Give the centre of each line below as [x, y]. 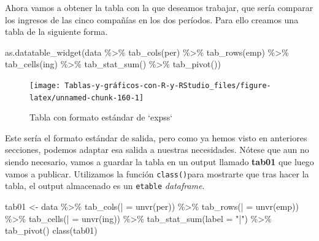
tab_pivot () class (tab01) [51, 230]
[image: [45, 85]
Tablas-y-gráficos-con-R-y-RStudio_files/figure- [168, 85]
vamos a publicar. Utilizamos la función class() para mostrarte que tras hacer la [157, 173]
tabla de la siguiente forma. [56, 32]
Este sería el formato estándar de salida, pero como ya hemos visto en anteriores [156, 137]
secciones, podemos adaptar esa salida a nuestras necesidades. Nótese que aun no [157, 150]
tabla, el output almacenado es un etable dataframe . [105, 186]
